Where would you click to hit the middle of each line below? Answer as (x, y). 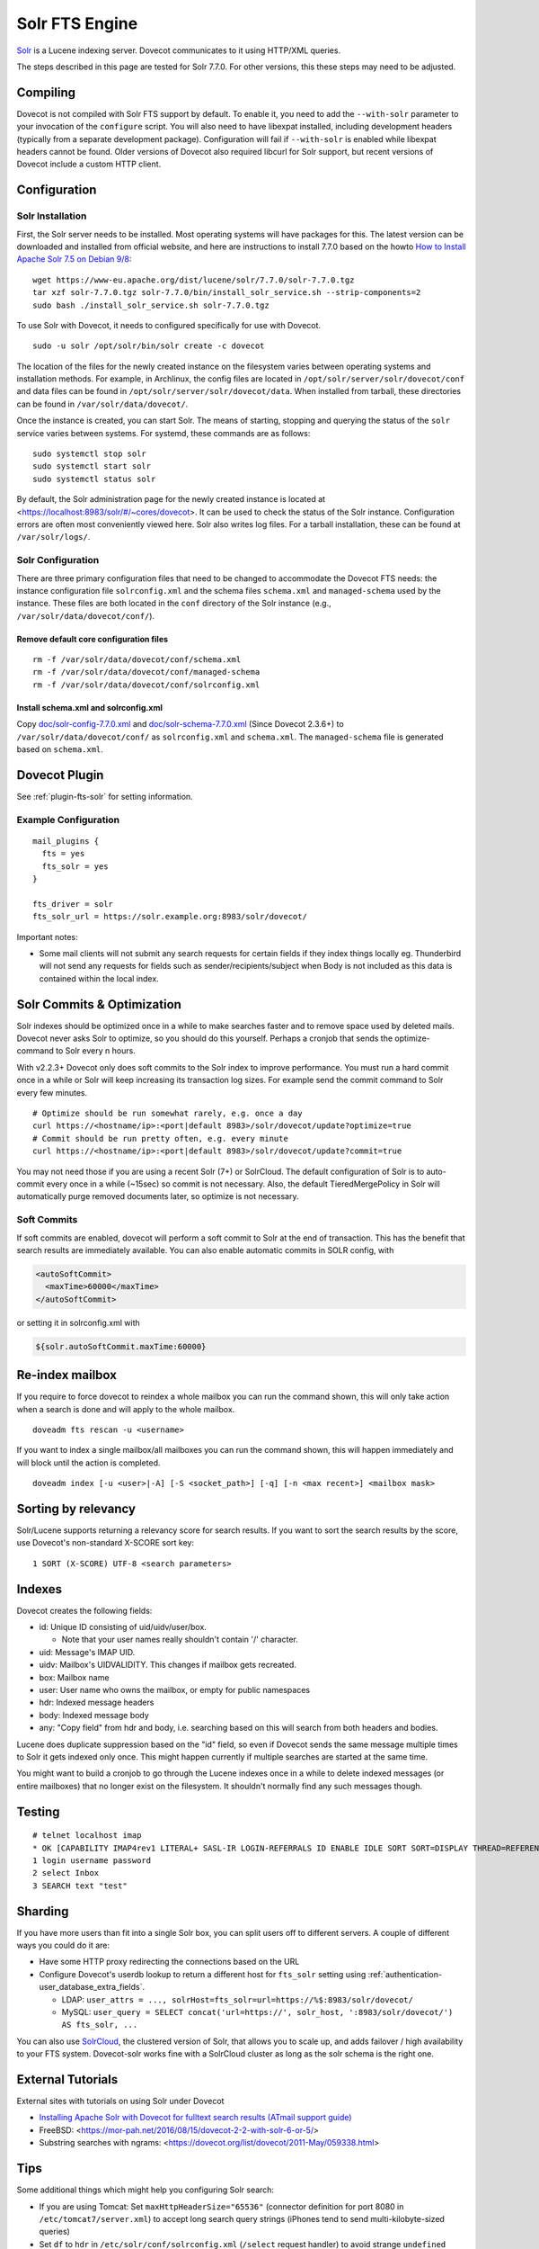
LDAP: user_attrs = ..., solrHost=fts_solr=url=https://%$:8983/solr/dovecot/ (237, 1999)
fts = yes (63, 854)
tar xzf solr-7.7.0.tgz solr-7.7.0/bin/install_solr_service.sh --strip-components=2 (227, 293)
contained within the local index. (99, 978)
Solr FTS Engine (77, 23)
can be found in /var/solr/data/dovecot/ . (102, 404)
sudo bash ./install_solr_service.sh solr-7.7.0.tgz (151, 305)
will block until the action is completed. (88, 1463)
